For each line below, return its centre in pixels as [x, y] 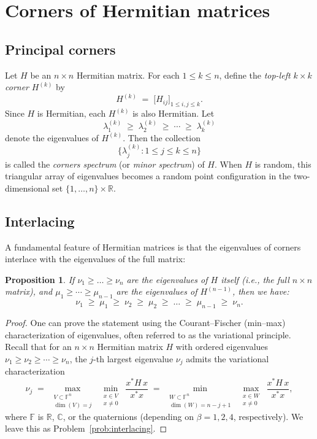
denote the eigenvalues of [52, 137]
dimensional [27, 188]
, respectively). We [268, 416]
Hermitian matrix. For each [128, 75]
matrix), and [29, 291]
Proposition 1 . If [40, 279]
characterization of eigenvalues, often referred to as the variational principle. [148, 334]
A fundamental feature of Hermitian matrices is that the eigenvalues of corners [153, 247]
